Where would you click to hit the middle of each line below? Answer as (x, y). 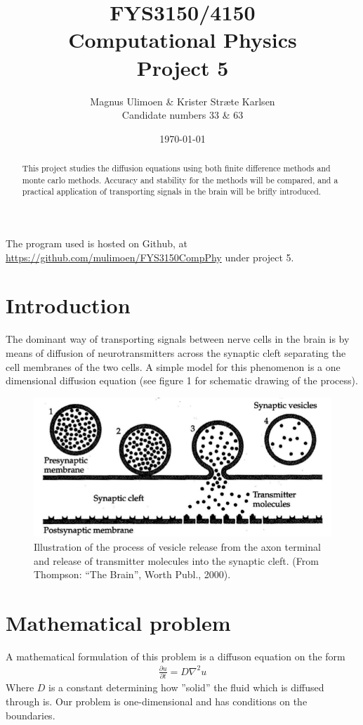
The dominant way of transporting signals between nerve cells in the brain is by (178, 339)
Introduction (68, 305)
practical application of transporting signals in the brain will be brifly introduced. (172, 191)
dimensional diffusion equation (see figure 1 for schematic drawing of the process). (182, 380)
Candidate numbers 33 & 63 (183, 115)
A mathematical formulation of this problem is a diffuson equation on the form (176, 656)
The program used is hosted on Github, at (97, 243)
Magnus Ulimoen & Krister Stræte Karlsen (183, 101)
